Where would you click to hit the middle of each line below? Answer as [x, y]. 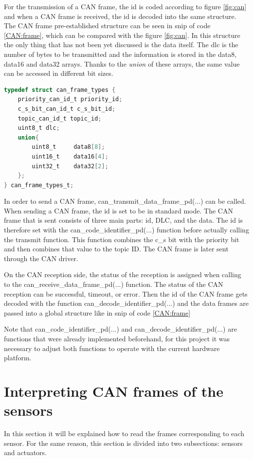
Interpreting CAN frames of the [114, 391]
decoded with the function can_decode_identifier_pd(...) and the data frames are [126, 303]
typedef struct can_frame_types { [60, 90]
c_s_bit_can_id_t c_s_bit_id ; [67, 109]
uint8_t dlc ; [39, 128]
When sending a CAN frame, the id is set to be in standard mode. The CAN [118, 210]
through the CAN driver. [41, 258]
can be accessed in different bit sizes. [59, 73]
